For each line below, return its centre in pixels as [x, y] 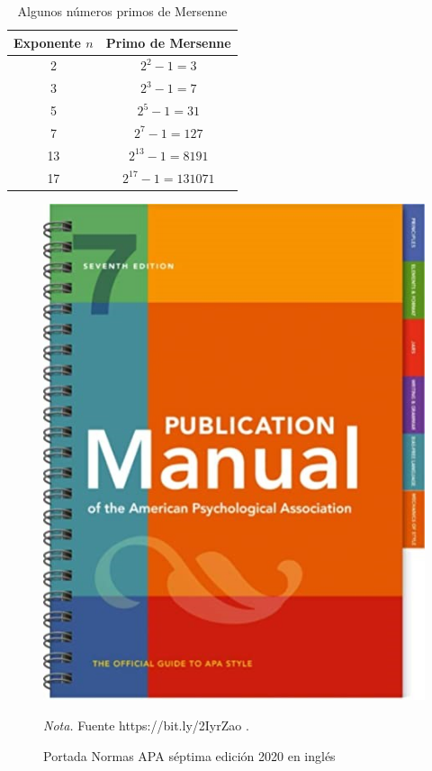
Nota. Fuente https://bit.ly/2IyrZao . [146, 725]
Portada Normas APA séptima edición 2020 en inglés [189, 755]
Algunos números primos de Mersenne [122, 11]
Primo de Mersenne [168, 42]
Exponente [47, 42]
